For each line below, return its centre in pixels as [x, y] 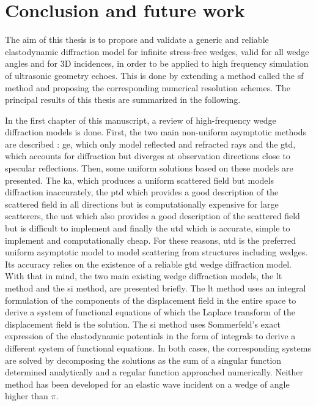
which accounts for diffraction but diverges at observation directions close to [148, 156]
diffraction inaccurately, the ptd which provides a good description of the [142, 192]
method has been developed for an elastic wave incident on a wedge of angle [147, 384]
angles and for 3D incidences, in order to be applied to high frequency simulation [157, 63]
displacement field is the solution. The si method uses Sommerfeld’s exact [143, 324]
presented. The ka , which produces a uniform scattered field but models [139, 180]
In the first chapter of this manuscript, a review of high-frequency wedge [141, 120]
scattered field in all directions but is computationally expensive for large [142, 204]
